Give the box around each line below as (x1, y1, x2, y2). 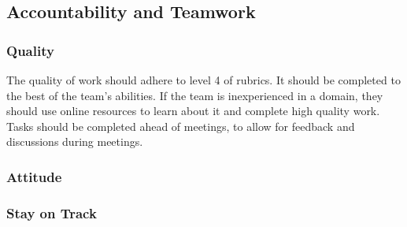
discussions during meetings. (6, 133, 143, 150)
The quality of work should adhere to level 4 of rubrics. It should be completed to (6, 72, 401, 87)
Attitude (6, 166, 62, 186)
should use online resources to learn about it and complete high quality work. (6, 102, 380, 119)
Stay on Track (6, 203, 97, 222)
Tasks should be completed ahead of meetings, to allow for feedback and (6, 117, 355, 134)
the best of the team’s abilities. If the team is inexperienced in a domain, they (6, 87, 383, 103)
